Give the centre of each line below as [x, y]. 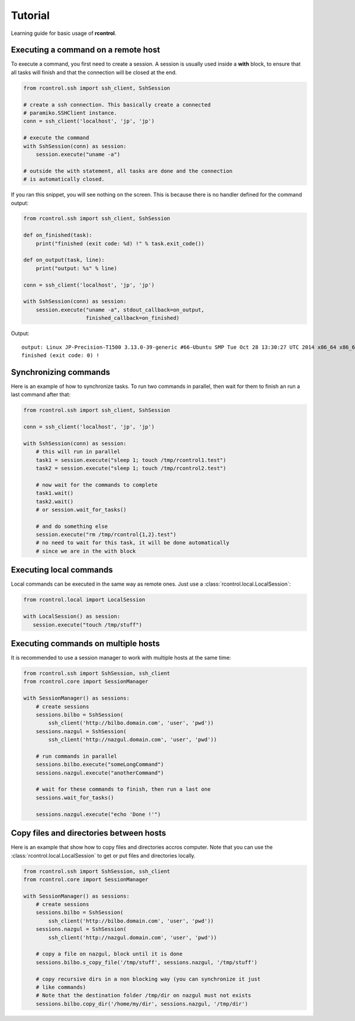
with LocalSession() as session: [72, 617]
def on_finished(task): [58, 235]
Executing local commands [62, 570]
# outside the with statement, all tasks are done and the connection [128, 171]
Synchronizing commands [61, 372]
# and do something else [72, 526]
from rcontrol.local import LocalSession [84, 600]
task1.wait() [55, 493]
